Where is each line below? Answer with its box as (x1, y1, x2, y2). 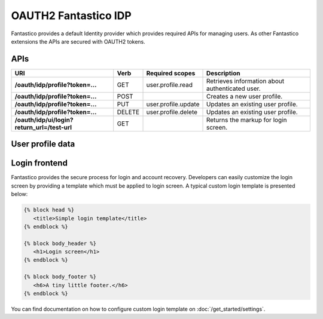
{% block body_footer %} (23, 274, 97, 280)
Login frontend (11, 158, 68, 168)
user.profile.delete (146, 108, 197, 116)
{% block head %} (23, 207, 75, 213)
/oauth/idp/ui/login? (14, 115, 74, 124)
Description (206, 69, 240, 77)
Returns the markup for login (206, 115, 287, 124)
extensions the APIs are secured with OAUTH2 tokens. (11, 38, 146, 45)
